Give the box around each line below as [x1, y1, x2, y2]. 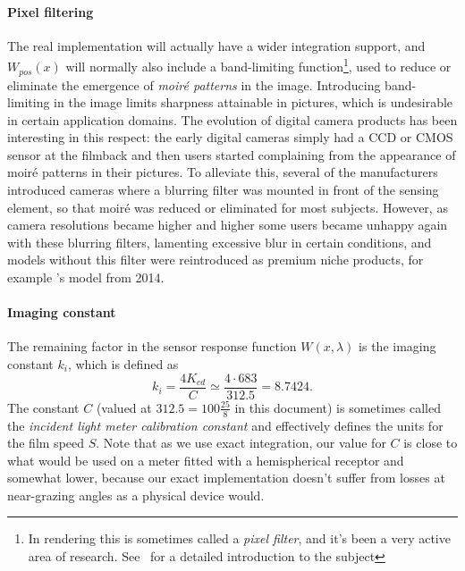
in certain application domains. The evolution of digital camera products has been [7, 110, 458, 129]
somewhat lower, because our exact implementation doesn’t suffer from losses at [7, 468, 445, 487]
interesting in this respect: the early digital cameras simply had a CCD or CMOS [7, 128, 453, 147]
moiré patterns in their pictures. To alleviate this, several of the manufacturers [7, 163, 438, 181]
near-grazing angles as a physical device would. [7, 485, 265, 504]
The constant [7, 398, 80, 416]
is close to [403, 433, 458, 452]
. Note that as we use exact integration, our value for [96, 433, 386, 452]
